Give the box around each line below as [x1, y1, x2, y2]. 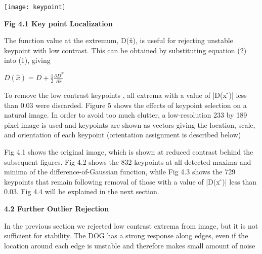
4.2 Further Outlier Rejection [4, 203, 109, 213]
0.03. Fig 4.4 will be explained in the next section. [4, 186, 159, 197]
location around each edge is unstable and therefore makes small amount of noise [4, 240, 255, 250]
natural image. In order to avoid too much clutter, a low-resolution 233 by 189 [4, 110, 247, 120]
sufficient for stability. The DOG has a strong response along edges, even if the [4, 230, 248, 241]
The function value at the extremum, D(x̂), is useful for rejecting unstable [4, 35, 233, 46]
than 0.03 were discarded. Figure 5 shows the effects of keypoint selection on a [4, 99, 247, 110]
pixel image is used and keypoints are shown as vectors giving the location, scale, [4, 119, 255, 130]
